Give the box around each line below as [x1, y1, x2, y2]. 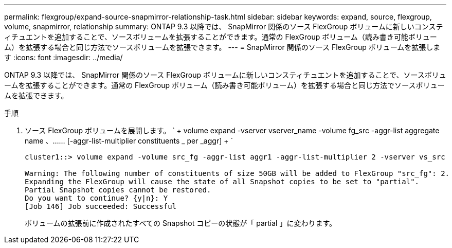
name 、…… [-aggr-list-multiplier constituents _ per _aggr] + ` [25, 136, 233, 145]
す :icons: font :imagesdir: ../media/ [4, 53, 123, 62]
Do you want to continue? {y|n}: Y [25, 194, 168, 202]
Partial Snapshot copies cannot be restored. [25, 186, 211, 194]
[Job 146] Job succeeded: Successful [25, 202, 177, 210]
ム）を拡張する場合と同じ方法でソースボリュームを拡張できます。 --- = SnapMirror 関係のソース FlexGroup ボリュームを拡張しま [4, 43, 441, 51]
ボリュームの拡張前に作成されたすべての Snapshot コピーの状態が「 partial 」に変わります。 [25, 219, 337, 227]
